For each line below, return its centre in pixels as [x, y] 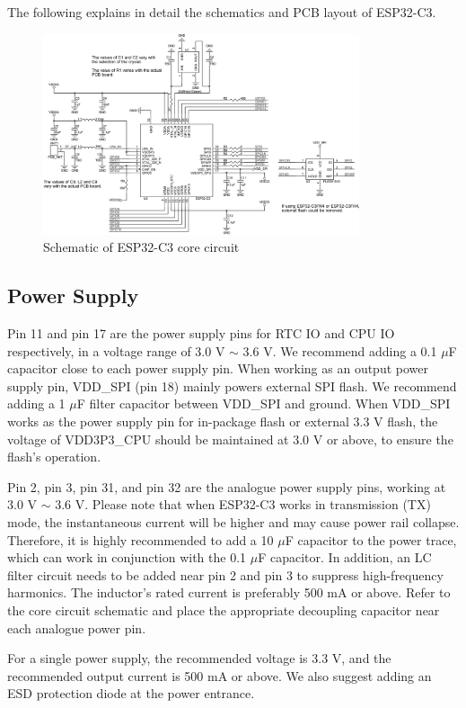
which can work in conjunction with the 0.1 [127, 557]
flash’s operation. [54, 457]
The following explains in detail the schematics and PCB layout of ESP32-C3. [222, 12]
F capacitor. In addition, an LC [345, 557]
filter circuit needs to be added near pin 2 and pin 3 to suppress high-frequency [225, 574]
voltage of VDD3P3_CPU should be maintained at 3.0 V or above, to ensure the [230, 439]
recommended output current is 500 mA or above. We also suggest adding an [220, 675]
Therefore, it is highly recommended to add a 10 [141, 539]
